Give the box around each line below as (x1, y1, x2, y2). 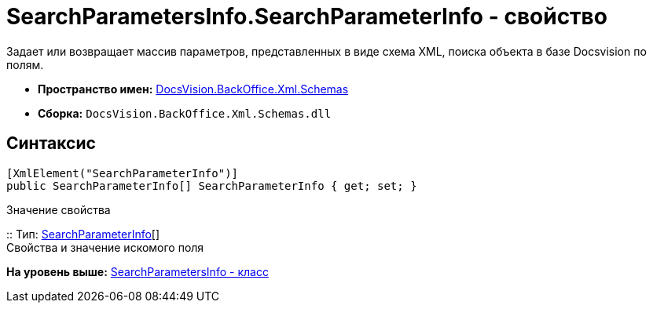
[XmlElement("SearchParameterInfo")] (6, 166, 239, 180)
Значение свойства (6, 202, 111, 216)
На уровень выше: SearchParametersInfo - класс (6, 264, 269, 278)
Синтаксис (6, 133, 96, 154)
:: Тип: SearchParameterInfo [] (6, 227, 160, 241)
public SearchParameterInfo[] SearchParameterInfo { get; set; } (6, 179, 417, 192)
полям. (6, 57, 44, 71)
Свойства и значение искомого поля (6, 240, 204, 254)
